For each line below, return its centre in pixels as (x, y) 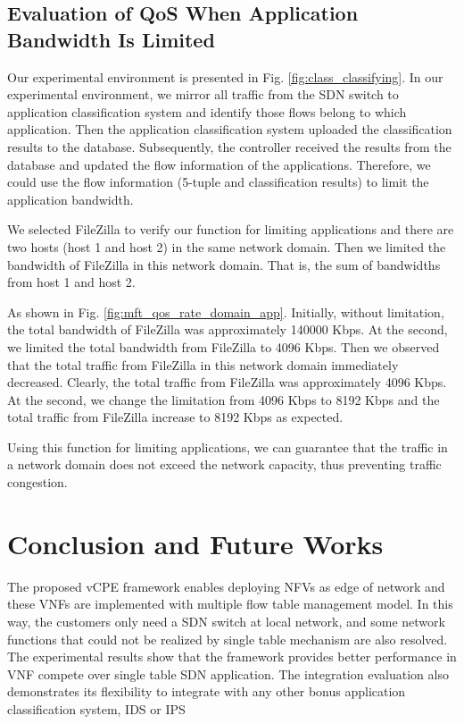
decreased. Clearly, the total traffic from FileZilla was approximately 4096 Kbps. (227, 382)
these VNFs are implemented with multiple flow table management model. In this (230, 604)
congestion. (37, 482)
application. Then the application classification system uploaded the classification (230, 129)
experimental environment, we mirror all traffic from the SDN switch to (203, 94)
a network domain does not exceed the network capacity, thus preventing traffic (224, 464)
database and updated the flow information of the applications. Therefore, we (219, 164)
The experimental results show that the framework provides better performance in (232, 657)
